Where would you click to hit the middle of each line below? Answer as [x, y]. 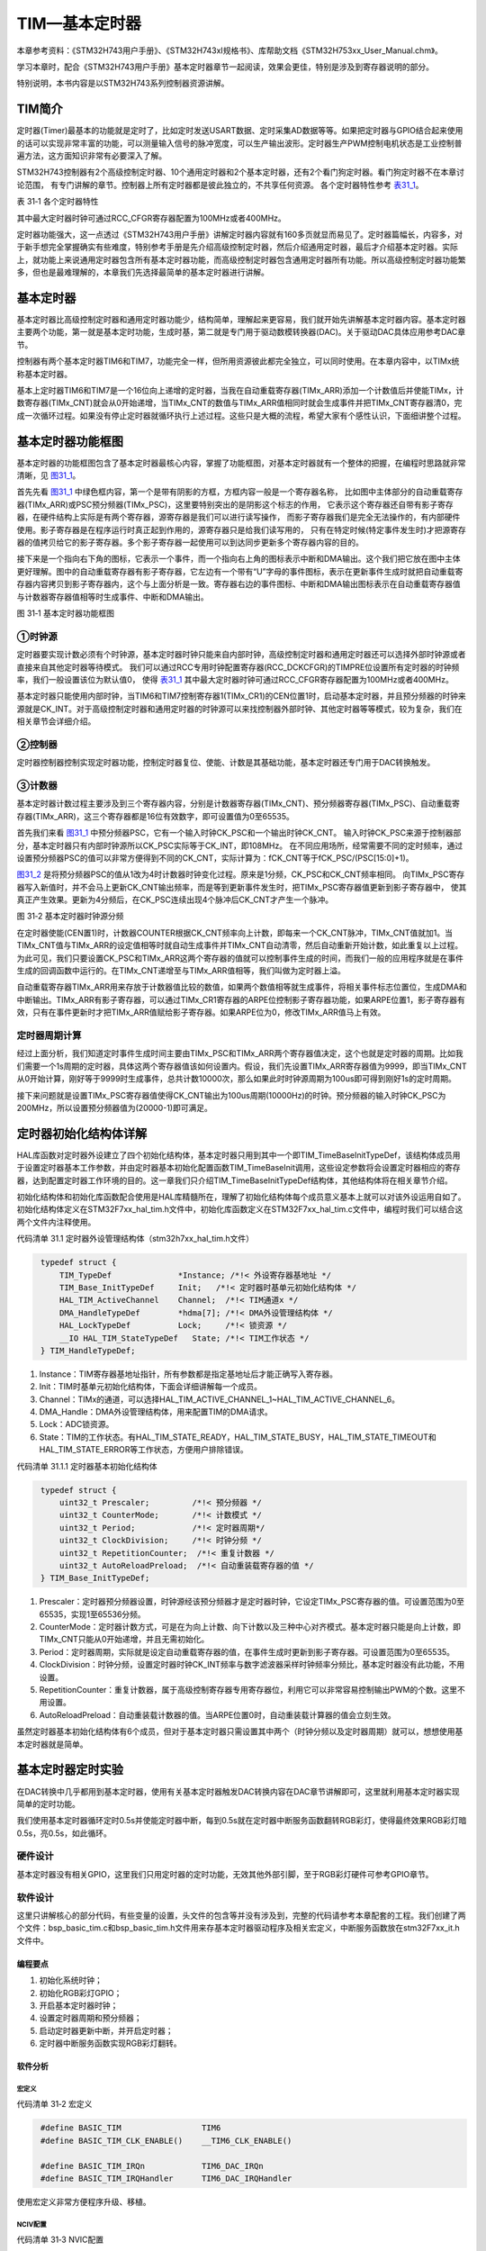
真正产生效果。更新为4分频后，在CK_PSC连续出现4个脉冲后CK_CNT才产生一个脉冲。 [175, 899]
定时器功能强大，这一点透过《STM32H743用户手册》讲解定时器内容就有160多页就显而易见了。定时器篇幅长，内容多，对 [240, 234]
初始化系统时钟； [71, 1980]
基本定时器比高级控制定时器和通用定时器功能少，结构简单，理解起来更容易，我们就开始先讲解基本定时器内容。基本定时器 [241, 320]
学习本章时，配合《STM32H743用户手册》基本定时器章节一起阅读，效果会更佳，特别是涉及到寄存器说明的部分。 [225, 67]
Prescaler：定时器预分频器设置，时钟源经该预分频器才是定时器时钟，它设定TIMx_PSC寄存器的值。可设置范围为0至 [252, 1602]
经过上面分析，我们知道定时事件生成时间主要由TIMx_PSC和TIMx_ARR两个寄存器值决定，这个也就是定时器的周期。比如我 [240, 1053]
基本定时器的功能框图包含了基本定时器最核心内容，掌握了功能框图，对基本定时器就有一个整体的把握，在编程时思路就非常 [241, 463]
